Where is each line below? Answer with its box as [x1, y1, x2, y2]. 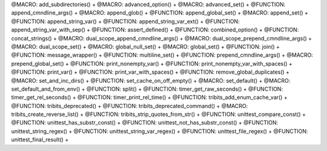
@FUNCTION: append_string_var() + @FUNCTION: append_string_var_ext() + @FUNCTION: [11, 18, 240, 25]
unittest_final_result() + [11, 136, 69, 143]
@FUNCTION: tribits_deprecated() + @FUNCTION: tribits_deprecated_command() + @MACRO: [11, 102, 248, 109]
